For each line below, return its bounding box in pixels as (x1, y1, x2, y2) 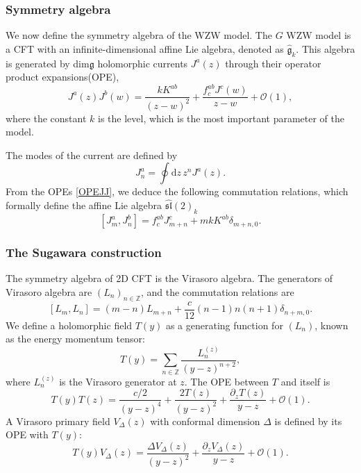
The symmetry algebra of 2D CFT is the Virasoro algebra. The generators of (6, 271, 333, 285)
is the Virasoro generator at (59, 374, 177, 388)
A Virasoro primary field (6, 413, 110, 428)
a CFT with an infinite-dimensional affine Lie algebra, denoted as (6, 41, 284, 56)
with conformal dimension (150, 413, 260, 428)
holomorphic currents (97, 56, 188, 70)
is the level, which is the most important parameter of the (98, 110, 344, 125)
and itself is (280, 374, 330, 388)
